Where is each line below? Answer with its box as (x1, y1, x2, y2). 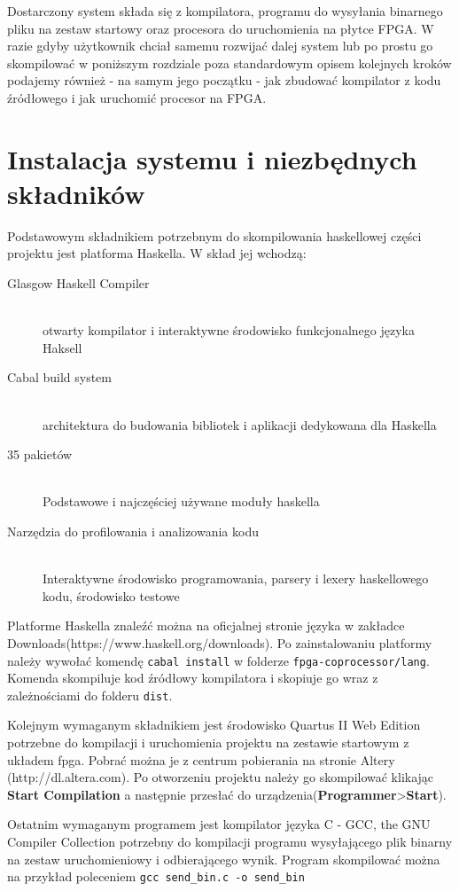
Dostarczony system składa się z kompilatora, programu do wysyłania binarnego (7, 2, 443, 20)
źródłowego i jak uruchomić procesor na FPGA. (7, 88, 267, 106)
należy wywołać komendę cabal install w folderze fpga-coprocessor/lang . (7, 651, 430, 669)
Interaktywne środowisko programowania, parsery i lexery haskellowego (43, 569, 429, 588)
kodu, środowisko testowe (43, 586, 180, 605)
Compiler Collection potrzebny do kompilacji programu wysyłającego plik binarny (7, 832, 453, 851)
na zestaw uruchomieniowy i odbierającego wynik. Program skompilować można (7, 849, 440, 868)
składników (7, 175, 145, 211)
